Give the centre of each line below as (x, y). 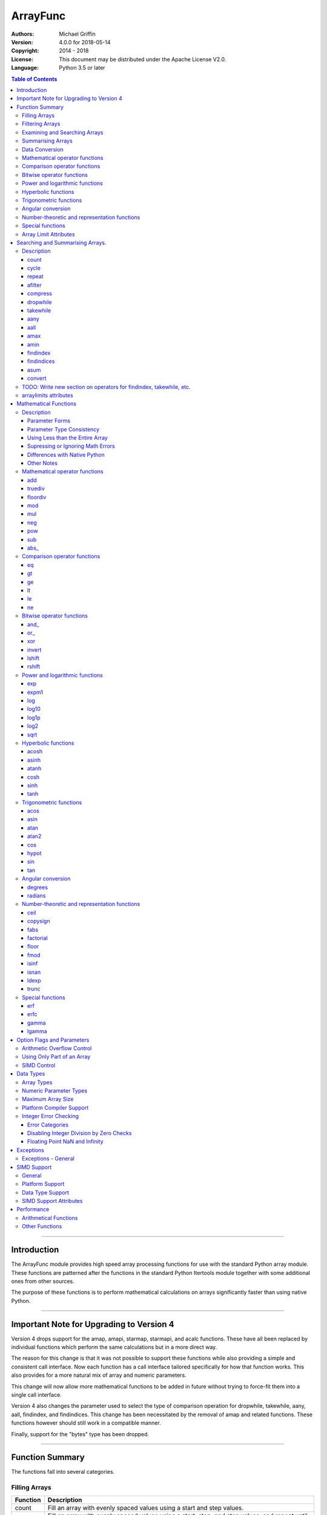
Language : (25, 68)
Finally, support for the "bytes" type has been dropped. (80, 1434)
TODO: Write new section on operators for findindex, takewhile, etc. (106, 387)
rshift (34, 667)
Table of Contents (34, 79)
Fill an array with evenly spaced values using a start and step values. (146, 1508)
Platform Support (43, 1184)
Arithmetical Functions (50, 1217)
